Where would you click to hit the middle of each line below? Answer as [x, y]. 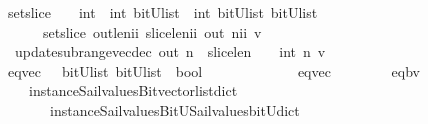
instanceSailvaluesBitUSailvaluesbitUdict [174, 109]
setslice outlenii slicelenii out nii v [152, 31]
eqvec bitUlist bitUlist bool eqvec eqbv [213, 70]
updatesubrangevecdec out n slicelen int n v [170, 51]
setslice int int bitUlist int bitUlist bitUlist [162, 12]
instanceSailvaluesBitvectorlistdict [133, 90]
